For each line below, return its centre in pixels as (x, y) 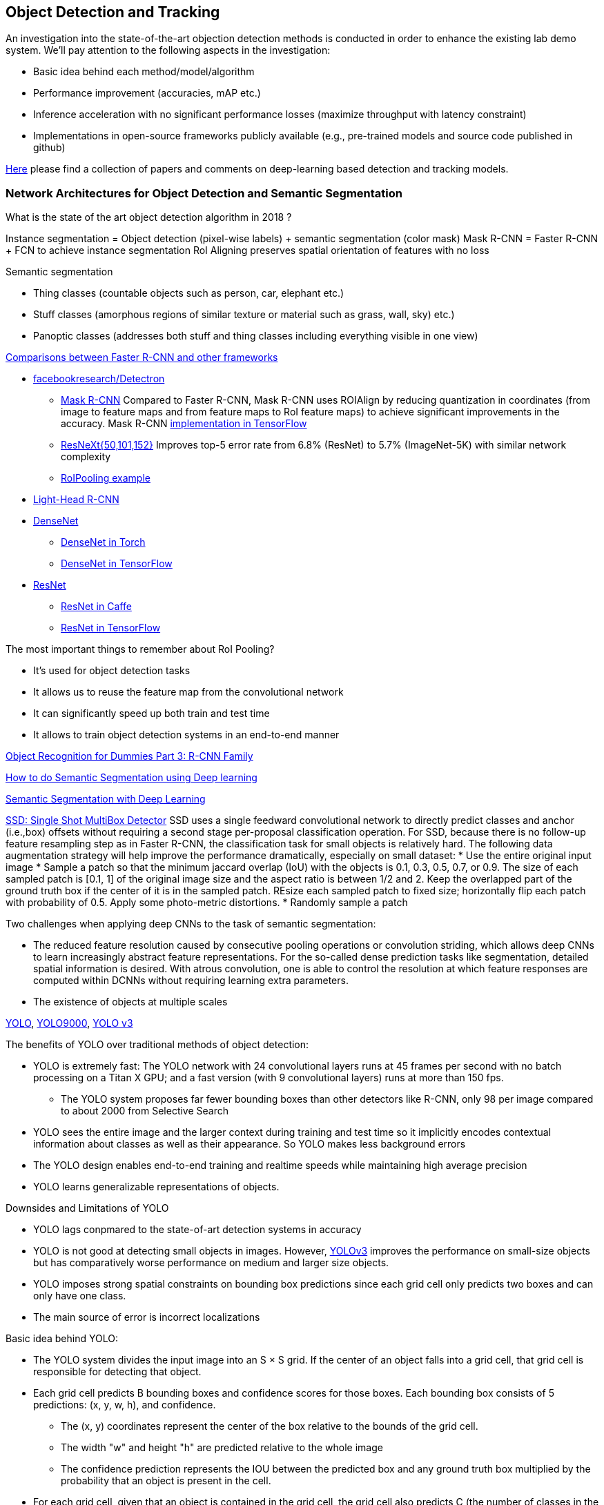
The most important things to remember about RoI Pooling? (140, 649)
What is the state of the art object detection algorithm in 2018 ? (149, 217)
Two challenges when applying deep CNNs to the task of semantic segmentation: (191, 924)
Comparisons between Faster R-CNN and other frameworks (142, 357)
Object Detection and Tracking (113, 12)
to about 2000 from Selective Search (145, 1111)
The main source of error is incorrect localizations (147, 1317)
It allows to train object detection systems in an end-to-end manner (186, 735)
